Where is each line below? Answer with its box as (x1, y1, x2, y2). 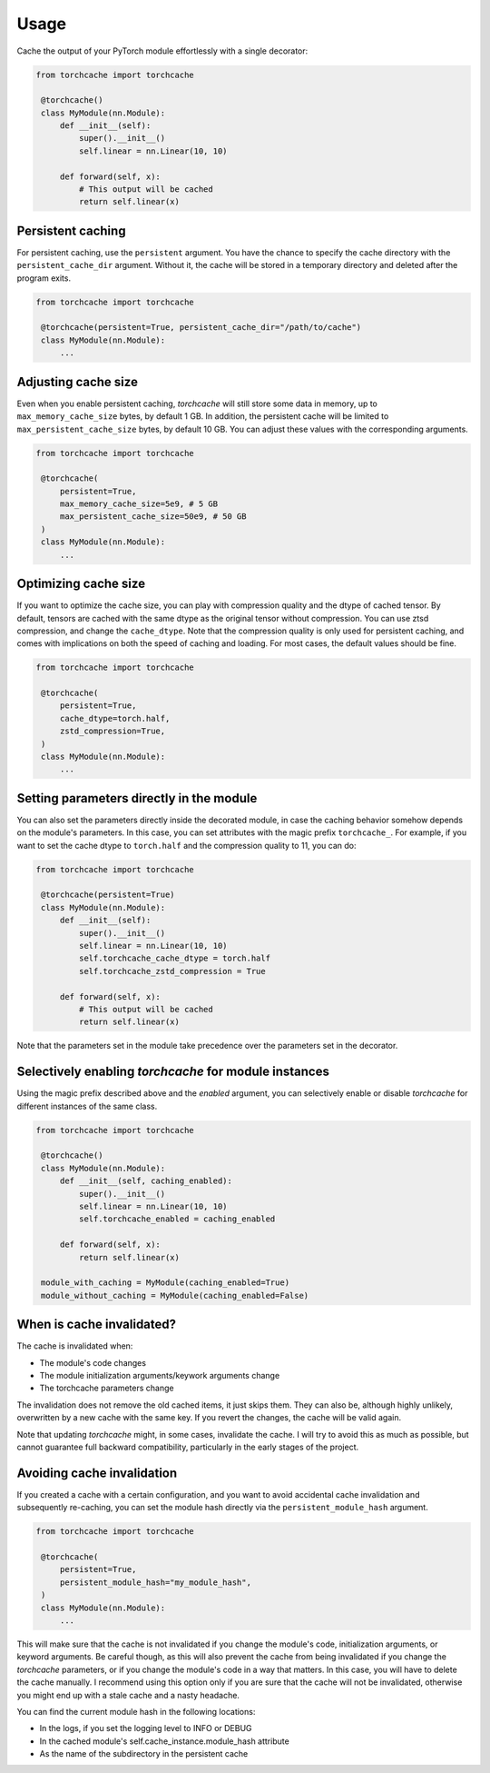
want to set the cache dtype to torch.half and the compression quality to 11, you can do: (16, 840, 357, 851)
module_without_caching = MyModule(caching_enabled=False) (41, 1290, 309, 1300)
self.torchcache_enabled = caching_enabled (78, 1214, 276, 1224)
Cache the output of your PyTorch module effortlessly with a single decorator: (16, 45, 309, 56)
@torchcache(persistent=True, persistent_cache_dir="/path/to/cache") (41, 323, 362, 333)
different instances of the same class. (16, 1101, 158, 1111)
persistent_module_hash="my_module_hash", (59, 1577, 251, 1588)
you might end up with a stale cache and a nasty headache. (16, 1689, 240, 1700)
